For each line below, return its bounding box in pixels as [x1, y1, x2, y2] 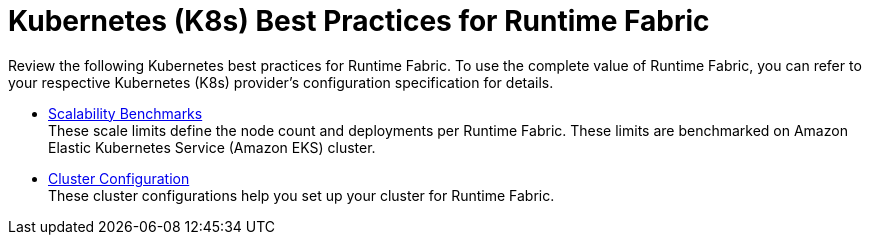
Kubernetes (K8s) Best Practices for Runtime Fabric [8, 4, 710, 38]
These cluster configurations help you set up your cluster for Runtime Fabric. [48, 186, 555, 204]
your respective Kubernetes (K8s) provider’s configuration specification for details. [8, 73, 554, 91]
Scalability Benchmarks [48, 104, 203, 122]
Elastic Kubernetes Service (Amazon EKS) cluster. [48, 138, 376, 156]
